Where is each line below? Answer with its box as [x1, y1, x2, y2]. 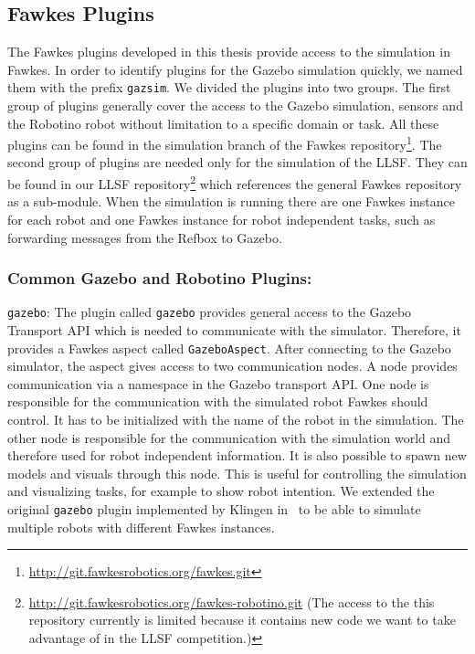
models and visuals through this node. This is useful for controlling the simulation [7, 463, 467, 482]
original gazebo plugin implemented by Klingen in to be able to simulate [7, 499, 421, 518]
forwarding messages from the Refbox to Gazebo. [7, 227, 282, 247]
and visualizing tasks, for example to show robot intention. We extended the [7, 481, 435, 501]
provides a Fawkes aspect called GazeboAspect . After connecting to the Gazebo [7, 338, 451, 357]
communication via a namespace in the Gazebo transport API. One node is [7, 374, 429, 393]
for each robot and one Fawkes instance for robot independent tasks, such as [7, 209, 436, 228]
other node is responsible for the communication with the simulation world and [7, 427, 451, 447]
